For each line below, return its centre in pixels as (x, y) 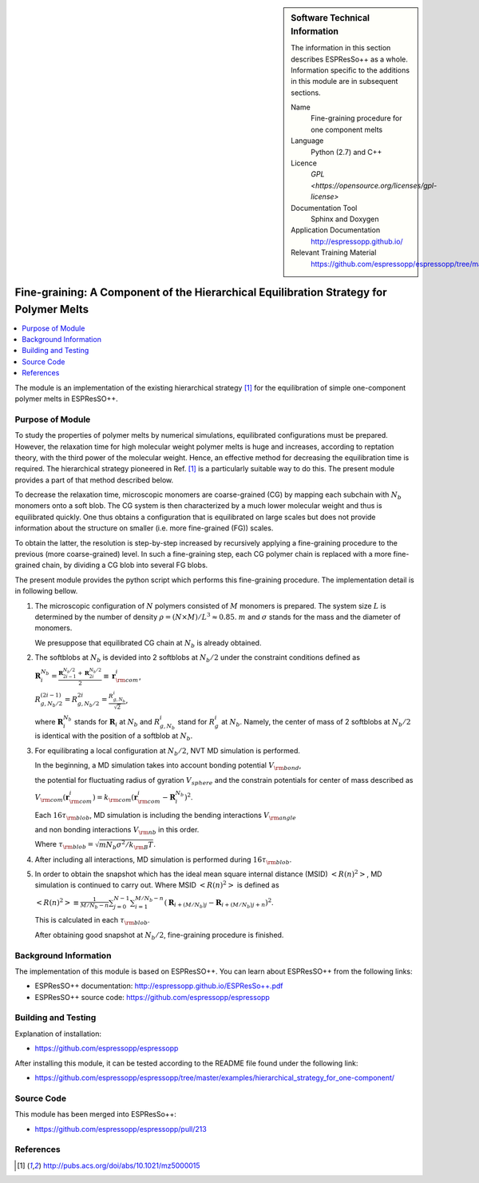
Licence (304, 163)
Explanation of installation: (58, 1034)
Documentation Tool (324, 208)
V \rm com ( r (52, 798)
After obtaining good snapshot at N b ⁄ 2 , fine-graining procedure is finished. (159, 936)
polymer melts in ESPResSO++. (67, 399)
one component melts (347, 129)
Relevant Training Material (334, 252)
